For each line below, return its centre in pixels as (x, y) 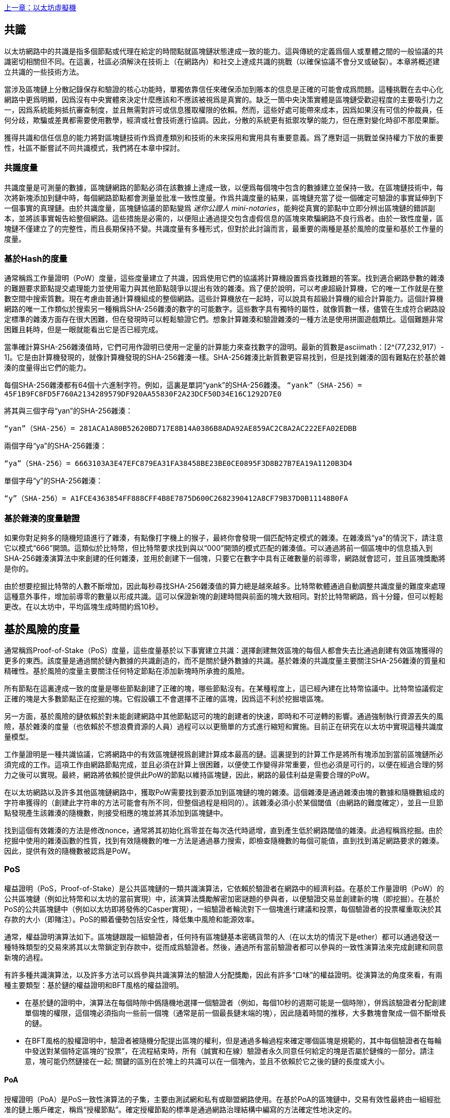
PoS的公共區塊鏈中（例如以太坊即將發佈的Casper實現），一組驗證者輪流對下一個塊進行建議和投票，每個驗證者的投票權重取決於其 (223, 909)
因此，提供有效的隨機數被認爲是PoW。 (70, 851)
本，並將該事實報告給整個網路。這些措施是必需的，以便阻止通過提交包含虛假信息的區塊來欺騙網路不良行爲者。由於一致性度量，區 (224, 218)
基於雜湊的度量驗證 (42, 518)
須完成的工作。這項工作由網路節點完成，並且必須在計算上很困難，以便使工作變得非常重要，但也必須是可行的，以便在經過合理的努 (224, 764)
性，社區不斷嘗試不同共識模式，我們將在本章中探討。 (94, 148)
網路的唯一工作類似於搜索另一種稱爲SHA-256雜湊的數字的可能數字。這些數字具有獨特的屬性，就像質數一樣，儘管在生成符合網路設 (225, 309)
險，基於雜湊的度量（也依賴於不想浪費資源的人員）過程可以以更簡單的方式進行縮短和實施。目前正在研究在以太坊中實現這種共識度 (224, 726)
